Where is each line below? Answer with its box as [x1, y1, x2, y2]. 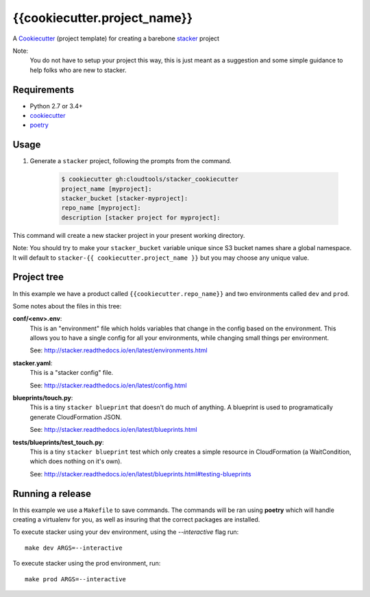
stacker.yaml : [12, 358, 53, 367]
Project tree [12, 271, 64, 283]
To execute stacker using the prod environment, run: [12, 559, 161, 568]
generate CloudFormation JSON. [29, 413, 123, 421]
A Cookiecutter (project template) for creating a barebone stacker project [12, 34, 219, 42]
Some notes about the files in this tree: [12, 302, 122, 310]
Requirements [12, 84, 75, 95]
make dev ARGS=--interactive [25, 544, 123, 552]
